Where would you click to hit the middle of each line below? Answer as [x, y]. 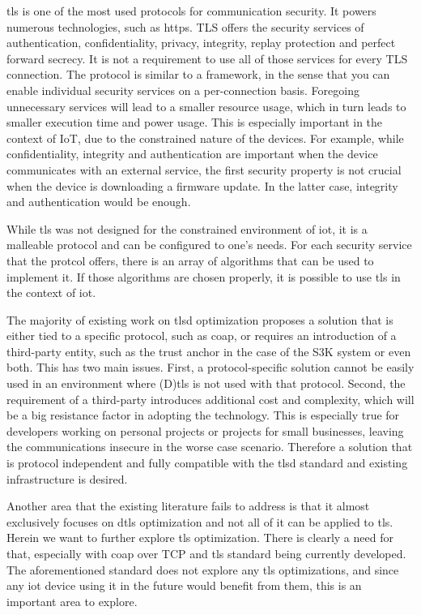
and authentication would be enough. [99, 202]
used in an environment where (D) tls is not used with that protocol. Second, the [206, 383]
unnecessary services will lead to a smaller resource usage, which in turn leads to [206, 106]
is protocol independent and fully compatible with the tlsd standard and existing [207, 463]
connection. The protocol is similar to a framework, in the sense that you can [198, 74]
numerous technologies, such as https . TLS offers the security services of [185, 26]
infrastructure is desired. [67, 478]
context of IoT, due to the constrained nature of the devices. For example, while [205, 138]
